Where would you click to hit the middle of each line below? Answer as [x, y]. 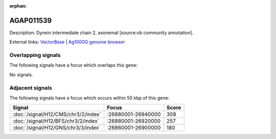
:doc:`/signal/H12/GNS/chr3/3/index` [56, 128]
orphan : [18, 6]
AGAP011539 [31, 20]
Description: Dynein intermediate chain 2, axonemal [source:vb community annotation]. [101, 33]
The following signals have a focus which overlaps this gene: [74, 65]
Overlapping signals [35, 55]
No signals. [21, 74]
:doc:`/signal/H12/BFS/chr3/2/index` [56, 121]
